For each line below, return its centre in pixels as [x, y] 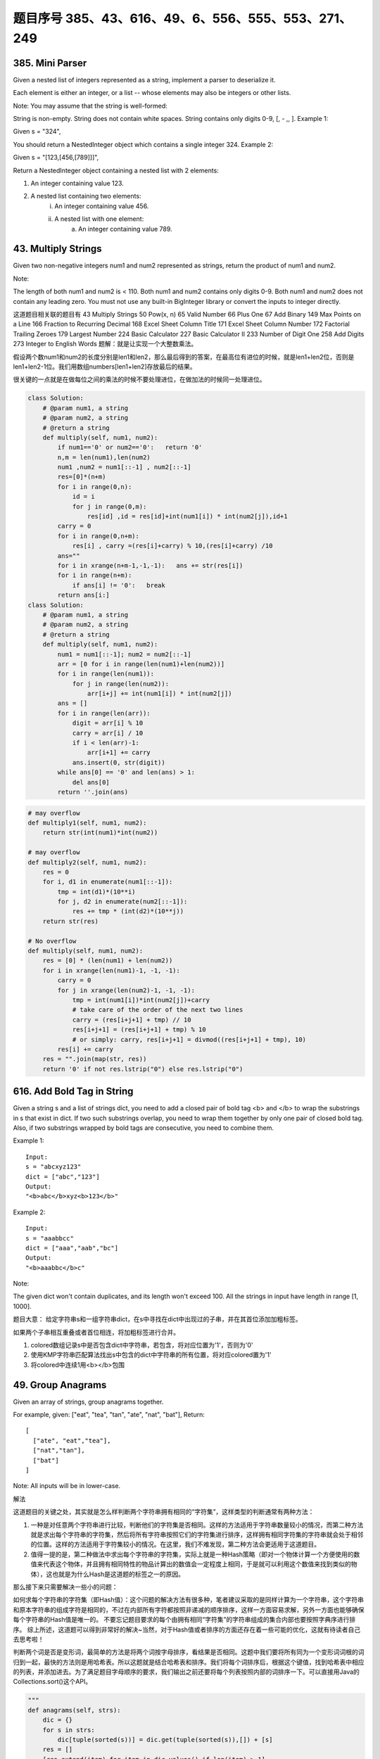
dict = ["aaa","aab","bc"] [72, 1248]
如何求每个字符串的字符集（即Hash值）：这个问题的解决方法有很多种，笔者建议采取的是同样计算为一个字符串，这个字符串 [188, 1600]
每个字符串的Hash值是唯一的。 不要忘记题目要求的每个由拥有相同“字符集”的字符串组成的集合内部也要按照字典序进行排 [184, 1620]
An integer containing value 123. [77, 183]
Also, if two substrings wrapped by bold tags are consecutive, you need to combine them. [144, 1128]
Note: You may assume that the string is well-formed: [90, 106]
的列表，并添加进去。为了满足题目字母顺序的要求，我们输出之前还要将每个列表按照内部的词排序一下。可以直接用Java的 [186, 1672]
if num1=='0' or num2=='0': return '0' [130, 447]
